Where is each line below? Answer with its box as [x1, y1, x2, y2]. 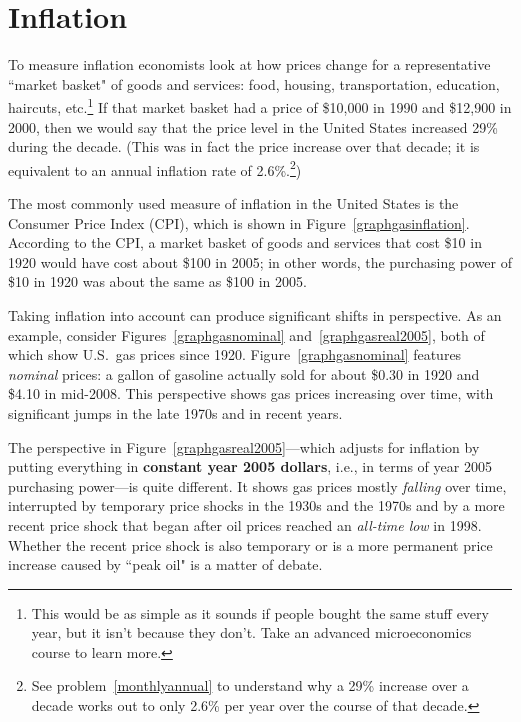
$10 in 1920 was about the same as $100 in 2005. [8, 271, 307, 292]
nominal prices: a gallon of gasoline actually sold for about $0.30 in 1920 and [8, 363, 480, 384]
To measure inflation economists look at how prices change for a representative [8, 54, 491, 75]
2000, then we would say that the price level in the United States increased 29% [8, 116, 498, 137]
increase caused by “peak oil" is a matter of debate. [8, 554, 323, 575]
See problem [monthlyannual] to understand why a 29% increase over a [31, 675, 469, 696]
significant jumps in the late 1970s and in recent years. [8, 402, 343, 423]
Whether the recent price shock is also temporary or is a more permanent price [8, 534, 493, 555]
